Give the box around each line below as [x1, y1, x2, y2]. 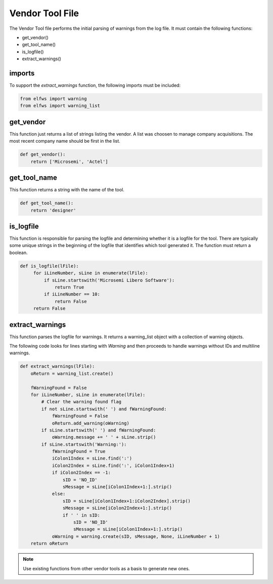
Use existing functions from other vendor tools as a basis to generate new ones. [23, 565, 190, 571]
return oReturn [30, 540, 68, 547]
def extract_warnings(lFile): [20, 363, 95, 369]
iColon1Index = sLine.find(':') [52, 455, 132, 462]
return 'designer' [30, 207, 76, 213]
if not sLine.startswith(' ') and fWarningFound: [41, 406, 167, 412]
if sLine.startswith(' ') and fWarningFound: [41, 427, 156, 433]
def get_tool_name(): [20, 200, 74, 206]
